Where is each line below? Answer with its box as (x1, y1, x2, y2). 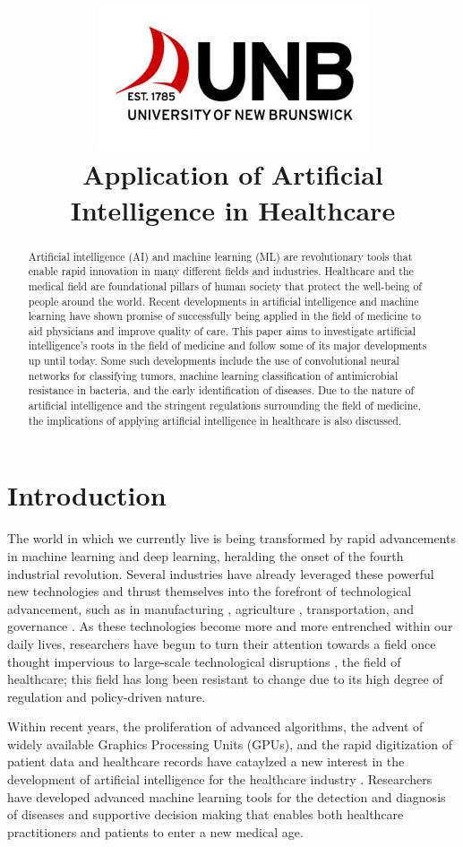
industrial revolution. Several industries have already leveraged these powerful (7, 564, 434, 583)
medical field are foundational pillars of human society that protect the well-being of (28, 278, 423, 293)
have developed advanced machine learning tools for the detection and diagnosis (7, 787, 446, 806)
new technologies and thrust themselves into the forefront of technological (7, 582, 412, 601)
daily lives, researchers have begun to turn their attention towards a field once (7, 634, 436, 653)
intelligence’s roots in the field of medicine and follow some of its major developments (28, 338, 427, 353)
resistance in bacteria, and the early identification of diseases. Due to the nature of (28, 383, 415, 398)
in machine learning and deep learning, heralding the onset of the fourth (7, 546, 404, 565)
